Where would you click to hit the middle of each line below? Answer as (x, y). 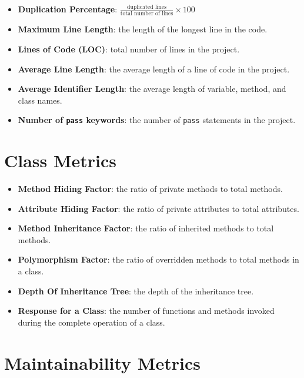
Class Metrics (61, 160)
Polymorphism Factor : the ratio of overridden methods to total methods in (158, 259)
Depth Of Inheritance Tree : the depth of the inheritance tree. (136, 291)
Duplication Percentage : (68, 9)
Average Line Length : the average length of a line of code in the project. (154, 69)
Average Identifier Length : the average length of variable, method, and (152, 89)
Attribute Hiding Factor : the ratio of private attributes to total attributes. (158, 208)
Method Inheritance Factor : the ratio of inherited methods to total (146, 228)
